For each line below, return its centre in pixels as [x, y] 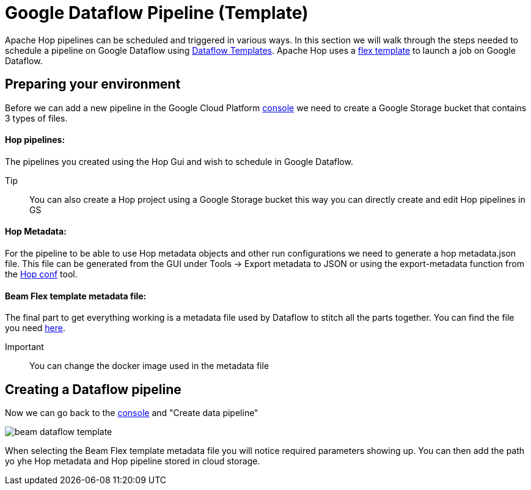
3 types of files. [36, 118]
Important [24, 347]
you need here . [35, 328]
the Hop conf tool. [41, 274]
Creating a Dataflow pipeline [93, 389]
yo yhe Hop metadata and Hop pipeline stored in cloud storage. [133, 461]
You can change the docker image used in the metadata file [149, 366]
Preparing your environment [93, 84]
